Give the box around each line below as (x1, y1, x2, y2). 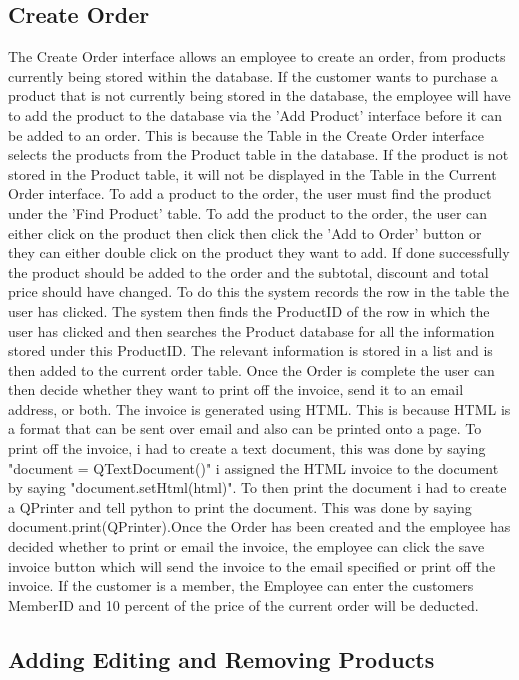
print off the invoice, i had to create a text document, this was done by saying (8, 438, 486, 459)
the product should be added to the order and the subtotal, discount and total (8, 261, 489, 282)
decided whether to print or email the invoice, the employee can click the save (8, 536, 485, 557)
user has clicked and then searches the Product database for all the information (8, 320, 495, 341)
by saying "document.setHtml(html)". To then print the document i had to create (8, 477, 507, 498)
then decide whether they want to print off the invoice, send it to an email (8, 379, 464, 400)
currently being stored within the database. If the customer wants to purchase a (8, 65, 498, 86)
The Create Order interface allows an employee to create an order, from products (8, 46, 506, 67)
